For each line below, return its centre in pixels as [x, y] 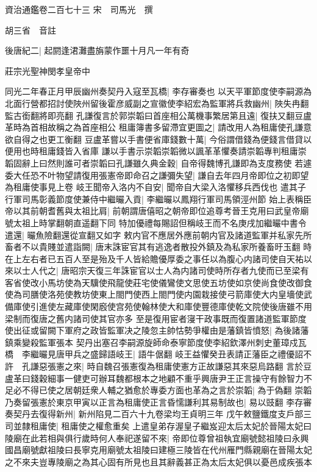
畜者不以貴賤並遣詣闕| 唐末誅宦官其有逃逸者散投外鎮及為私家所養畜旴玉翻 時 [158, 247]
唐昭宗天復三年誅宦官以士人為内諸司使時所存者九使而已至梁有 [185, 270]
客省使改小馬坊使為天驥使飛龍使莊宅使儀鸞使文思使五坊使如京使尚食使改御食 [158, 282]
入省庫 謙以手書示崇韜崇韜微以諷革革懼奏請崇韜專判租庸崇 [190, 151]
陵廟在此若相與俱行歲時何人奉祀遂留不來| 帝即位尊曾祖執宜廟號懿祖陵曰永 [153, 438]
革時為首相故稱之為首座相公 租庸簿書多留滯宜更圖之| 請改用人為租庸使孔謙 [154, 127]
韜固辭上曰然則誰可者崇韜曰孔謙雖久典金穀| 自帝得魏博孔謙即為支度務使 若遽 [158, 163]
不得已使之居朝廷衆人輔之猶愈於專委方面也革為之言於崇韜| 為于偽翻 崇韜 [167, 390]
